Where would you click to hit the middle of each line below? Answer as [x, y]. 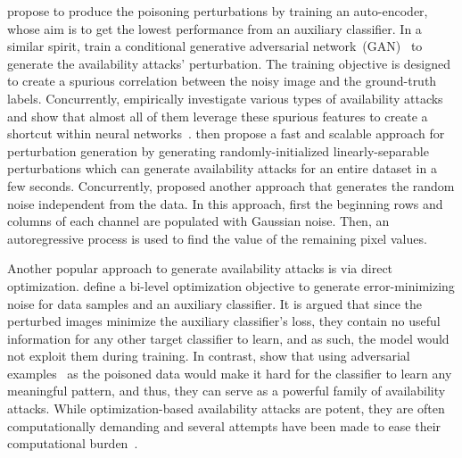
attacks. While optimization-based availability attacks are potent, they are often [226, 408]
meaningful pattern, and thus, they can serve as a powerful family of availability [227, 391]
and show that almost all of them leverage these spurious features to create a [218, 116]
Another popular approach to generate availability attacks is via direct [200, 268]
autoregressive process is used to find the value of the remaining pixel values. [217, 238]
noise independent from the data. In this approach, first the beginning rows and [225, 203]
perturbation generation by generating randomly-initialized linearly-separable [218, 150]
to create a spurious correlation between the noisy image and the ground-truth [222, 81]
